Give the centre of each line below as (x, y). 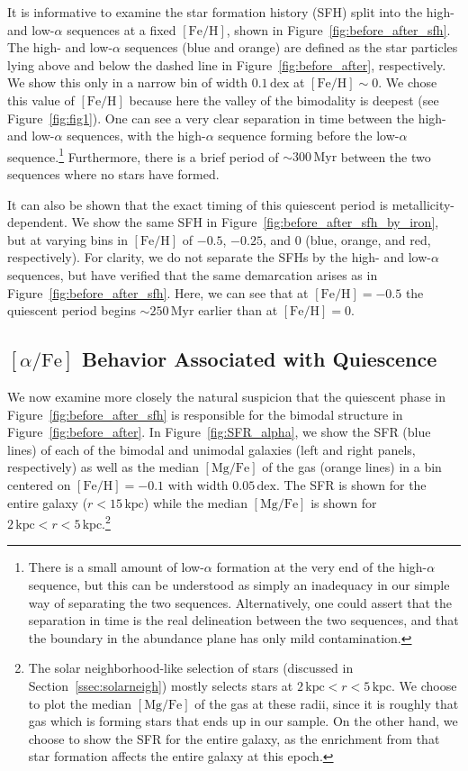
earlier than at (238, 310)
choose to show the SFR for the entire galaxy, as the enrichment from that (234, 738)
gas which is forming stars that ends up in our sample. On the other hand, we (243, 721)
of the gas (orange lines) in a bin (352, 467)
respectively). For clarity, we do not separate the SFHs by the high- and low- (219, 257)
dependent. (37, 222)
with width (198, 484)
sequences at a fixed (121, 29)
